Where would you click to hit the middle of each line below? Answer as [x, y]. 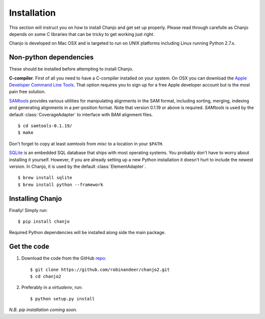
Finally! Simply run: [28, 210]
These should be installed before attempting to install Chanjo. [71, 69]
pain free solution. [27, 92]
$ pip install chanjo [44, 222]
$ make [26, 133]
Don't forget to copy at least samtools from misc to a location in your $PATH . [86, 144]
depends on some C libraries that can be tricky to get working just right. [82, 34]
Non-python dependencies [52, 57]
